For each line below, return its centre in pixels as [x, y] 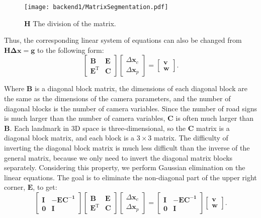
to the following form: [70, 50]
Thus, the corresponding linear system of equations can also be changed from [123, 40]
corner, [15, 187]
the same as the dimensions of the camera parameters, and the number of [117, 98]
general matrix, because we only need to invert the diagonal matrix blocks [118, 157]
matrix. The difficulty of [191, 138]
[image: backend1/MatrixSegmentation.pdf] [96, 7]
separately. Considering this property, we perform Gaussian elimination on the [125, 167]
